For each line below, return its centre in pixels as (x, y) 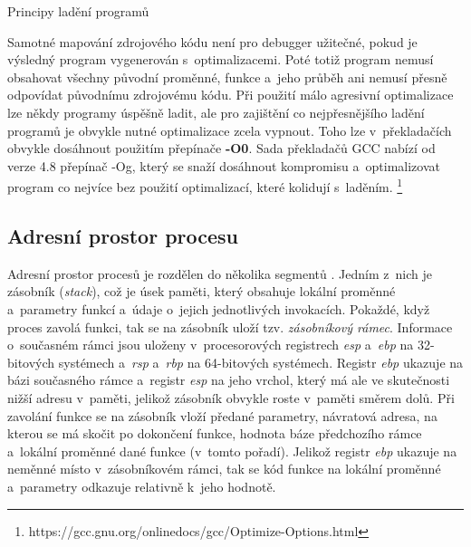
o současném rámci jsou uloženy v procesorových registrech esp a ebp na (211, 345)
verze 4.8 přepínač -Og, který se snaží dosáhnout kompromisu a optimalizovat (224, 165)
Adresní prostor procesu (123, 235)
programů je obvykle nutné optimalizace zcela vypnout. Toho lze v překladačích (230, 130)
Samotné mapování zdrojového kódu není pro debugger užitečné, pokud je (212, 41)
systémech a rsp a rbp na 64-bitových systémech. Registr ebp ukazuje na (261, 362)
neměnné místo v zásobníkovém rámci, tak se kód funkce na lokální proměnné (224, 469)
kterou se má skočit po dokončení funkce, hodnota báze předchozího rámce (215, 433)
